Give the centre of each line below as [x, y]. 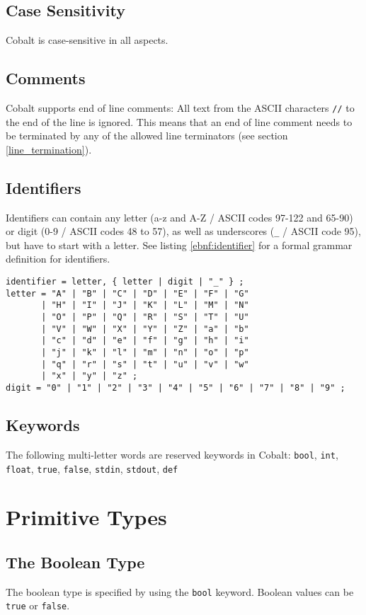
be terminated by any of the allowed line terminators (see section [147, 136]
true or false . [38, 605]
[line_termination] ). [49, 149]
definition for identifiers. [58, 259]
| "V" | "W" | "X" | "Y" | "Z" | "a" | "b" [145, 329]
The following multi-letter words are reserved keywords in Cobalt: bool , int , [172, 454]
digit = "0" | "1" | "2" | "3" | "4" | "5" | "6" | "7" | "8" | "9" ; [176, 387]
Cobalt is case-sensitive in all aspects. [87, 40]
